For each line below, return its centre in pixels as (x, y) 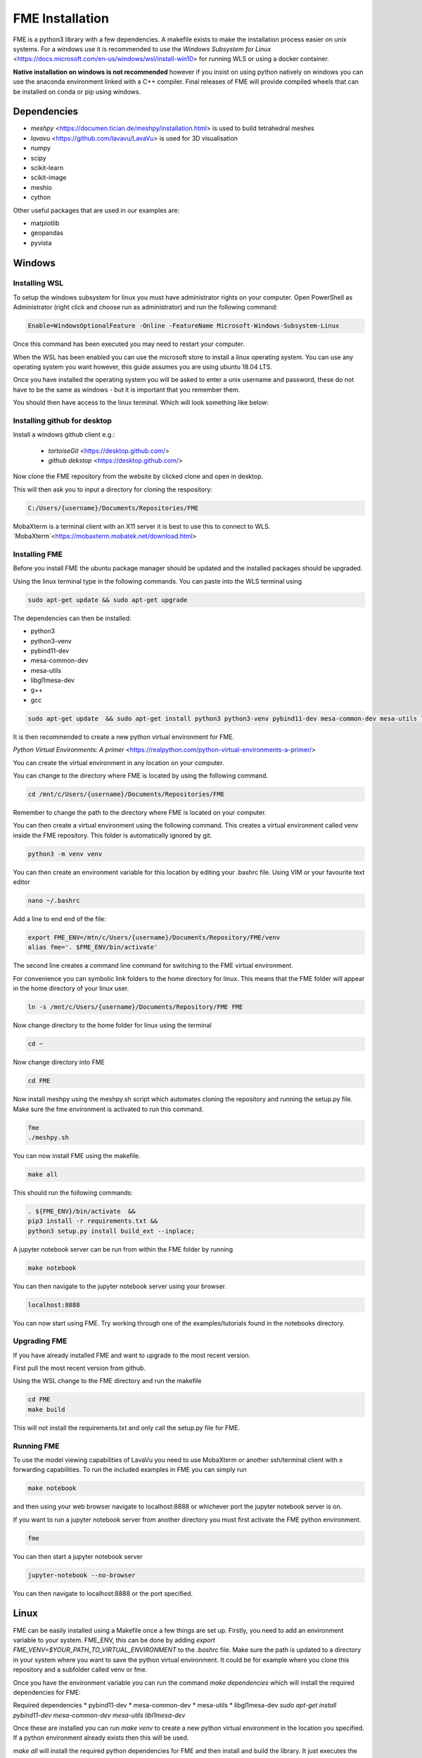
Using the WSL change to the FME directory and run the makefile (107, 1381)
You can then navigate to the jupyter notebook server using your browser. (120, 1286)
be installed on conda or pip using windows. (77, 91)
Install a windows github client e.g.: (64, 435)
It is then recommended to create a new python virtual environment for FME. (124, 737)
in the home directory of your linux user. (71, 989)
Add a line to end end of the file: (59, 919)
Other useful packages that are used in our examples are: (96, 210)
